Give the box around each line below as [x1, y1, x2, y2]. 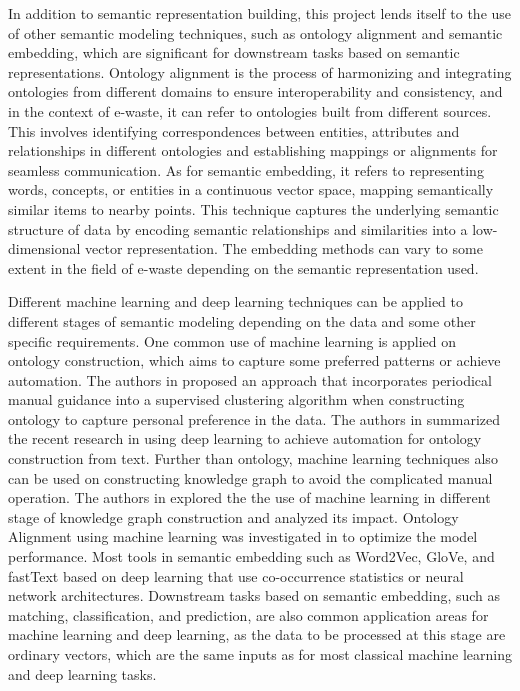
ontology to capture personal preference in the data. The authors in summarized [8, 408, 501, 429]
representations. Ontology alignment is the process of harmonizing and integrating [8, 61, 512, 82]
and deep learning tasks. [8, 663, 157, 684]
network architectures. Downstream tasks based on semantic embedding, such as [8, 585, 501, 606]
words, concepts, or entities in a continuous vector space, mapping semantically [8, 179, 494, 200]
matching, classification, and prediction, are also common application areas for [8, 604, 489, 625]
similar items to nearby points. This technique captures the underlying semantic [8, 198, 499, 219]
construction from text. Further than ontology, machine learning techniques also [8, 448, 498, 469]
